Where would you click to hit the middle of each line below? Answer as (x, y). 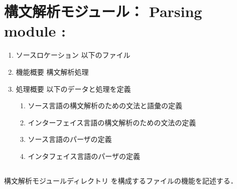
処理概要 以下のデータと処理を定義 (73, 88)
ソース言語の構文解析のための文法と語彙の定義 (105, 106)
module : (35, 31)
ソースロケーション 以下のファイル (73, 55)
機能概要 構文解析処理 (52, 71)
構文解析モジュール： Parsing (103, 11)
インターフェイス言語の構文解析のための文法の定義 (112, 122)
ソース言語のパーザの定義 (70, 139)
